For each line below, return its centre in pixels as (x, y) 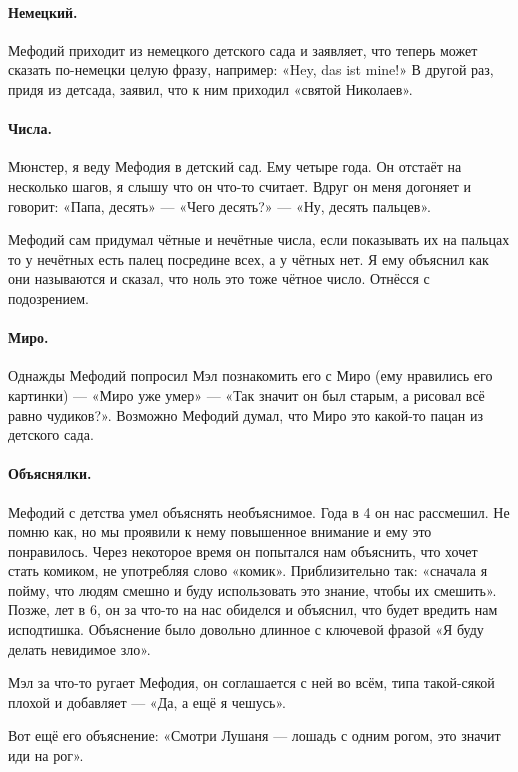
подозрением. (48, 297)
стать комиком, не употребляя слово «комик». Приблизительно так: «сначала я (248, 570)
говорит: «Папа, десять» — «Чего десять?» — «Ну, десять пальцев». (219, 205)
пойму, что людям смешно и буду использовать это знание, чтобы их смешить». (252, 589)
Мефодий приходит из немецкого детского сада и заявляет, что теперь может (243, 49)
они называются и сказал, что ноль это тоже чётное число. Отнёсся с (219, 278)
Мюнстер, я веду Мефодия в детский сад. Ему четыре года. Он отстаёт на (235, 166)
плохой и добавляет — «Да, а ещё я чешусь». (147, 701)
